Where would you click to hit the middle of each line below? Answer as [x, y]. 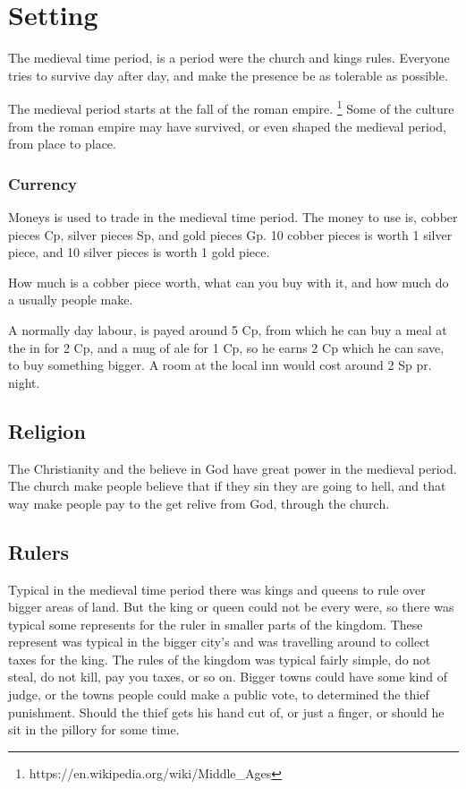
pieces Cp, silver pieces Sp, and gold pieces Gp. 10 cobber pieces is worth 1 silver [230, 234]
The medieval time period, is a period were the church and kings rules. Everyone [229, 58]
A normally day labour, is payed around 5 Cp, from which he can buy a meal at [228, 329]
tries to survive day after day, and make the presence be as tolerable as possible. [228, 75]
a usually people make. [71, 300]
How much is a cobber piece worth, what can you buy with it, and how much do [229, 282]
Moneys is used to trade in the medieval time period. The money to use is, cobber [233, 216]
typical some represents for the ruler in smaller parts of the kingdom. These [216, 624]
